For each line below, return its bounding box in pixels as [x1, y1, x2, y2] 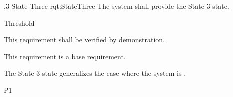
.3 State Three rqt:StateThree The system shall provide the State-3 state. [4, 1, 229, 11]
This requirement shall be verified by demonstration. [4, 34, 165, 45]
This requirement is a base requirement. [4, 51, 126, 61]
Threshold [4, 17, 35, 28]
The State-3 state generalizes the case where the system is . [4, 68, 186, 78]
